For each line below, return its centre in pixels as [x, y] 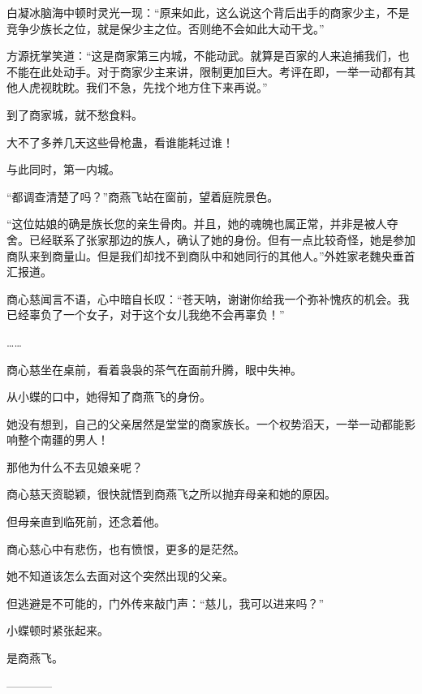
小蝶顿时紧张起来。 [58, 630]
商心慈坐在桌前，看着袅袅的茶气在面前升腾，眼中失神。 [154, 369]
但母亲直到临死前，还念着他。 [86, 522]
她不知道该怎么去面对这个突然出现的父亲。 [120, 576]
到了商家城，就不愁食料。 [75, 114]
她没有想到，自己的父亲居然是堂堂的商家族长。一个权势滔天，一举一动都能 [205, 423]
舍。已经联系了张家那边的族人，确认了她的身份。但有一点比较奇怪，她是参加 [211, 239]
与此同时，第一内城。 [63, 169]
